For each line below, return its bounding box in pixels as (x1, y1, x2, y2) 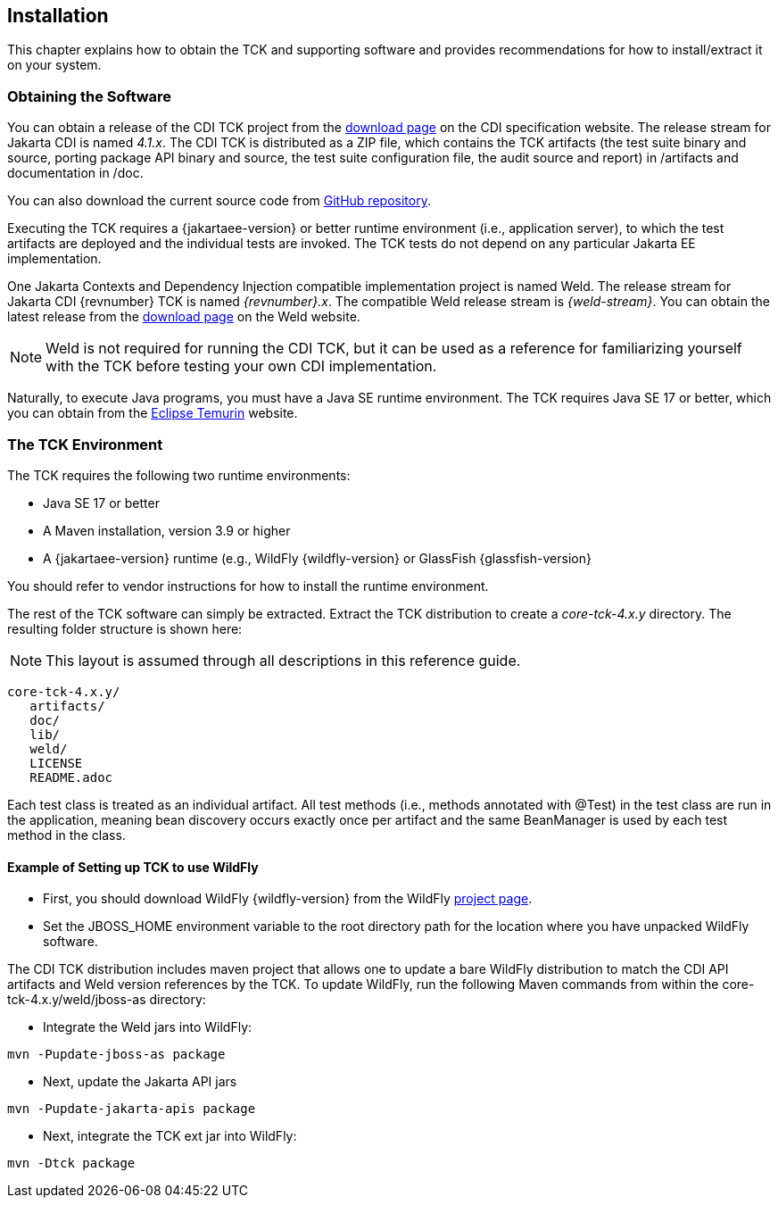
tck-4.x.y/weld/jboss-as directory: (7, 992, 206, 1008)
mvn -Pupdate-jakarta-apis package (7, 1101, 256, 1117)
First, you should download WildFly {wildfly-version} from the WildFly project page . (43, 891, 533, 907)
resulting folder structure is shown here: (7, 620, 243, 636)
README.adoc (29, 769, 113, 785)
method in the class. (7, 827, 126, 843)
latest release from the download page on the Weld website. (7, 309, 360, 325)
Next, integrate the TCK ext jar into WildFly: (43, 1128, 297, 1144)
